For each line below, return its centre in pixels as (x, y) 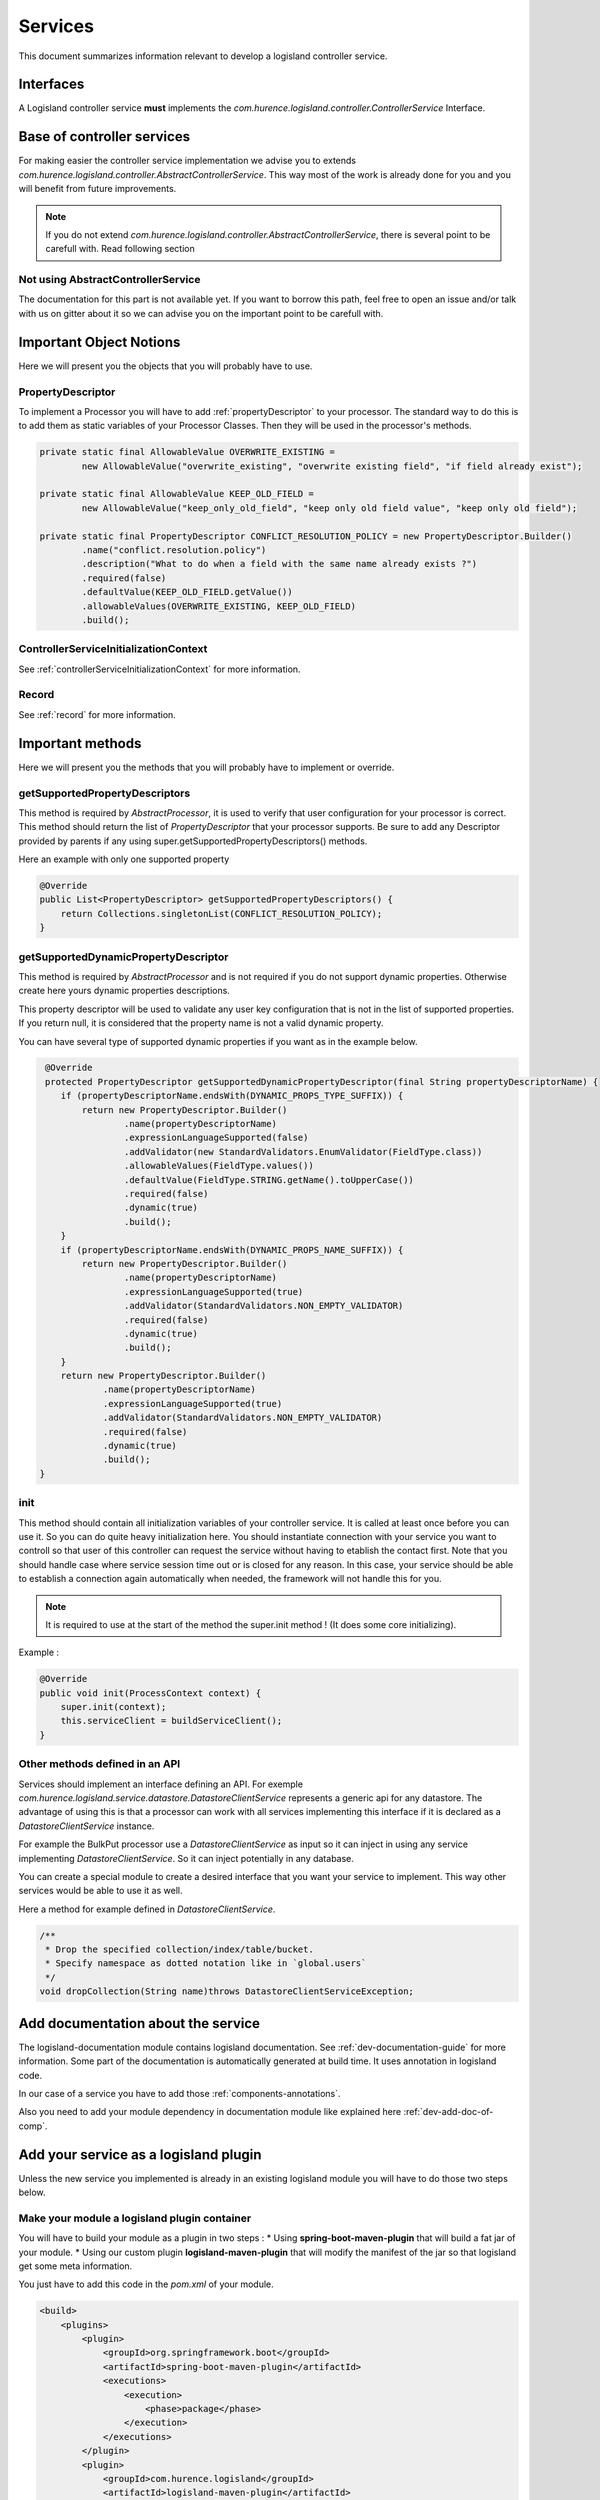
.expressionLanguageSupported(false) (216, 1138)
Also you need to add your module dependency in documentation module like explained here (210, 2112)
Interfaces (51, 84)
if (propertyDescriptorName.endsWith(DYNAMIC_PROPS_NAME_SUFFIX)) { (232, 1249)
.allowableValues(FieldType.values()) (218, 1166)
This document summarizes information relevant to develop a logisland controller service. (203, 56)
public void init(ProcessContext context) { (150, 1693)
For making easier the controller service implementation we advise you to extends (187, 161)
